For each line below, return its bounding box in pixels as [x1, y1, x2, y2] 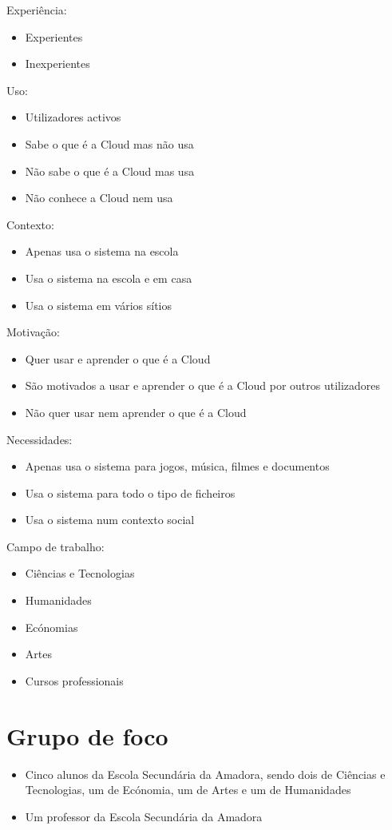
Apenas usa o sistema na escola [25, 243, 179, 260]
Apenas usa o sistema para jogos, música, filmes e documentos [25, 458, 330, 475]
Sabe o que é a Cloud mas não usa [25, 135, 194, 152]
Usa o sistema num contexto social [25, 511, 195, 528]
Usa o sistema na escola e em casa [25, 269, 192, 286]
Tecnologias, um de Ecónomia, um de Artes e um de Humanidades [25, 781, 351, 798]
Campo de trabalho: [6, 538, 105, 554]
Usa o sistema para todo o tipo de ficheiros [25, 484, 236, 501]
